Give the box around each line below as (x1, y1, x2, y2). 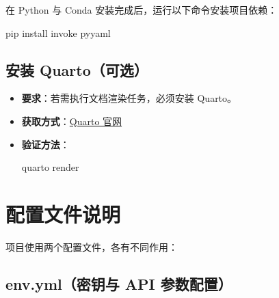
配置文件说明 (5, 200, 121, 228)
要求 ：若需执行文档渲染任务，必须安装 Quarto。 (21, 91, 237, 105)
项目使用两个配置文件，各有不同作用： (5, 239, 178, 254)
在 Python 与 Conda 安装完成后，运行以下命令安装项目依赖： (5, 3, 278, 16)
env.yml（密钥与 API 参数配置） (5, 273, 232, 294)
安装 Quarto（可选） (5, 59, 148, 80)
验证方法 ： (21, 137, 70, 151)
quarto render (21, 160, 79, 174)
